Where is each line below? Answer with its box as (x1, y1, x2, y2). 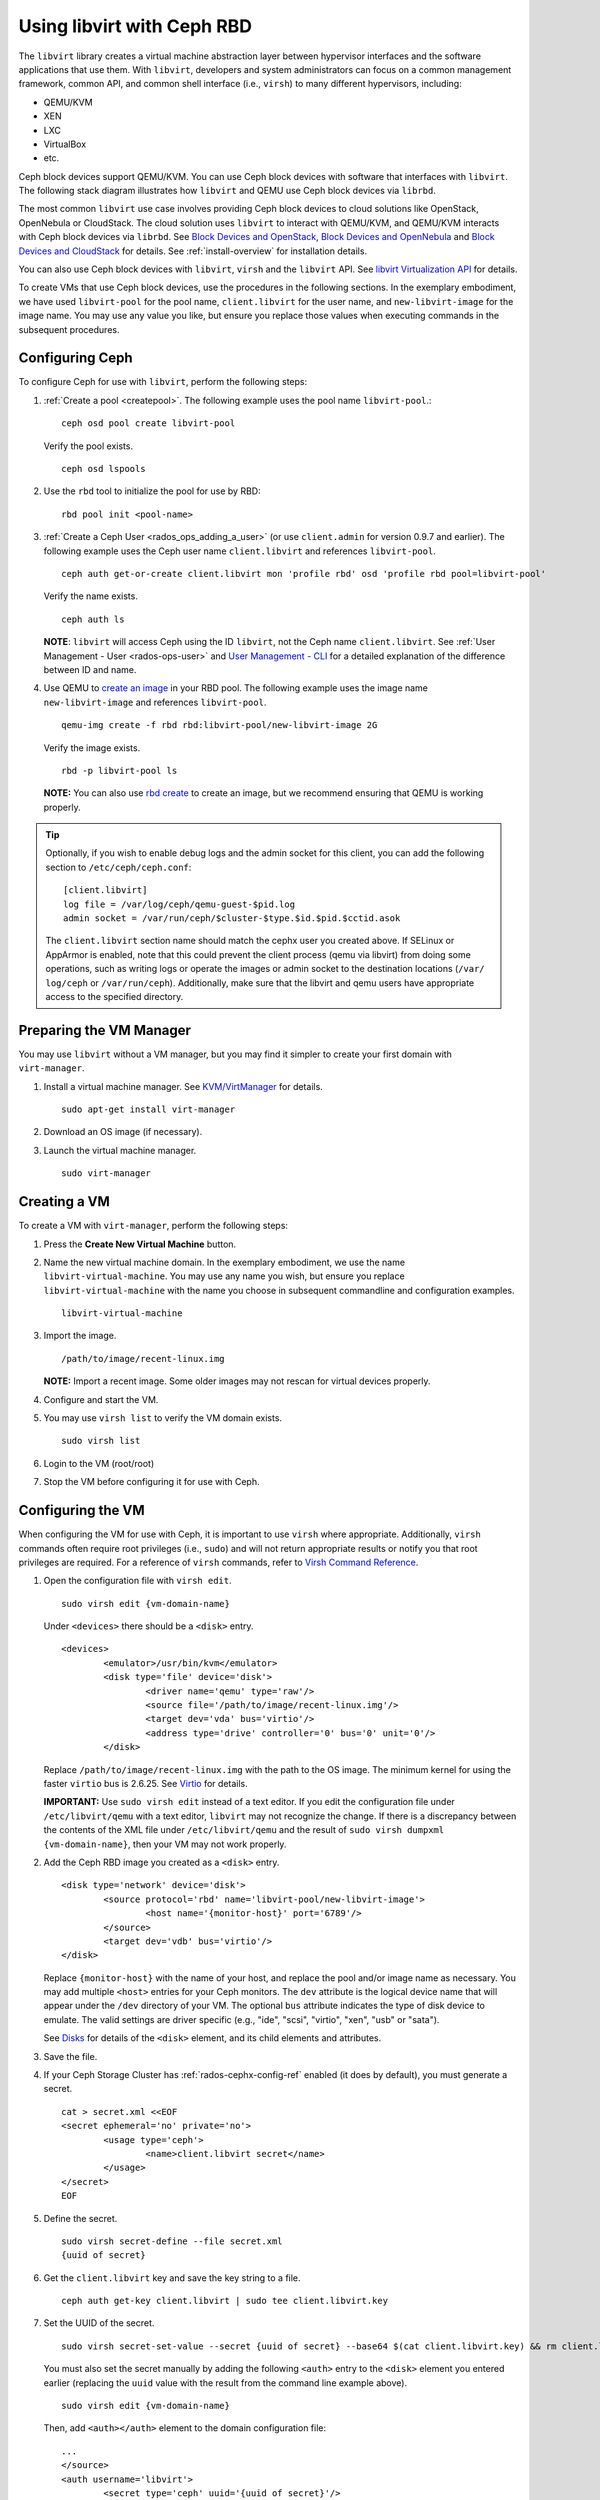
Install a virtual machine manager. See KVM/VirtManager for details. (43, 1080, 324, 1092)
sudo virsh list (61, 1435, 141, 1447)
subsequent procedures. (18, 323, 120, 335)
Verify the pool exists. (43, 440, 134, 452)
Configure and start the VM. (43, 1393, 159, 1405)
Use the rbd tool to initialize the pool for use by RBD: (43, 485, 261, 497)
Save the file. (43, 2050, 98, 2062)
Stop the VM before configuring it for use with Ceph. (43, 1476, 260, 1488)
